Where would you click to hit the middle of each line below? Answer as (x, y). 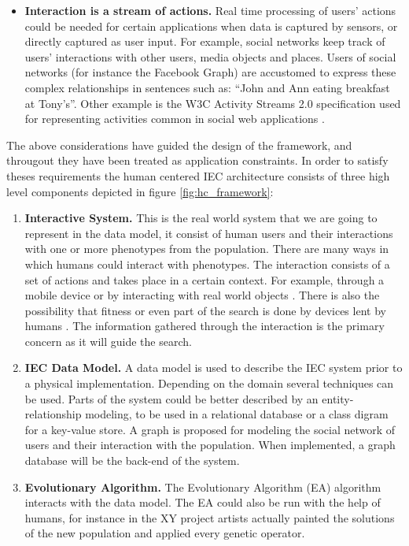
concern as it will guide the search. (108, 341)
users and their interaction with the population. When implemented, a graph (210, 445)
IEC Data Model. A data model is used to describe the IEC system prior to (214, 368)
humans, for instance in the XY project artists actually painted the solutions (210, 517)
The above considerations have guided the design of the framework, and (179, 145)
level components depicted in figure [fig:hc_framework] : (140, 191)
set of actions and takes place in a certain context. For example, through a (204, 279)
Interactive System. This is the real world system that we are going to (201, 218)
